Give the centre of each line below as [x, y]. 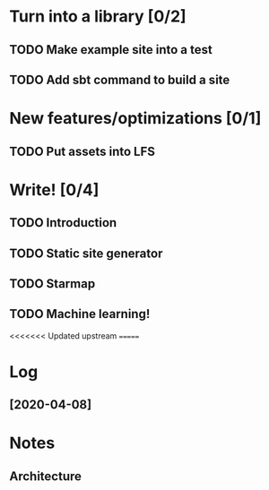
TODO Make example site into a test [111, 50]
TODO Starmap [52, 284]
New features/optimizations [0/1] [135, 119]
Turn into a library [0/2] [98, 17]
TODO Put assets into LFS [82, 151]
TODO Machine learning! [80, 314]
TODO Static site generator [86, 253]
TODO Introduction [63, 223]
